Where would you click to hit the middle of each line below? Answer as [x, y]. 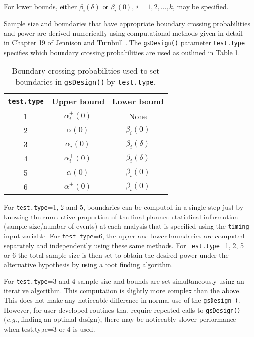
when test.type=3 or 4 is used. [50, 328]
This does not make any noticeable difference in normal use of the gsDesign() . [122, 300]
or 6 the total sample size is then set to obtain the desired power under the [116, 255]
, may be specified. [201, 6]
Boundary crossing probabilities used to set [86, 71]
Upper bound [78, 101]
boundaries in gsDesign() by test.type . [86, 82]
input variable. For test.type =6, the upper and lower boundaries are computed [124, 236]
